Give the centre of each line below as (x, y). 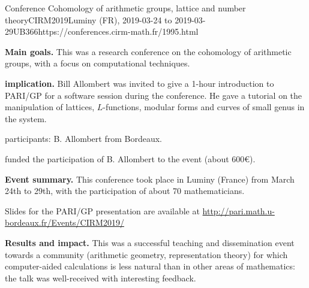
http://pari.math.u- (238, 210)
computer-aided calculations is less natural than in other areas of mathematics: (150, 266)
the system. (26, 118)
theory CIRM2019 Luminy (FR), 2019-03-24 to (88, 19)
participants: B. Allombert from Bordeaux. (83, 139)
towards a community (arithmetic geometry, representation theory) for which (146, 254)
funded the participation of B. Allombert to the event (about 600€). (130, 158)
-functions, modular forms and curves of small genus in (204, 107)
